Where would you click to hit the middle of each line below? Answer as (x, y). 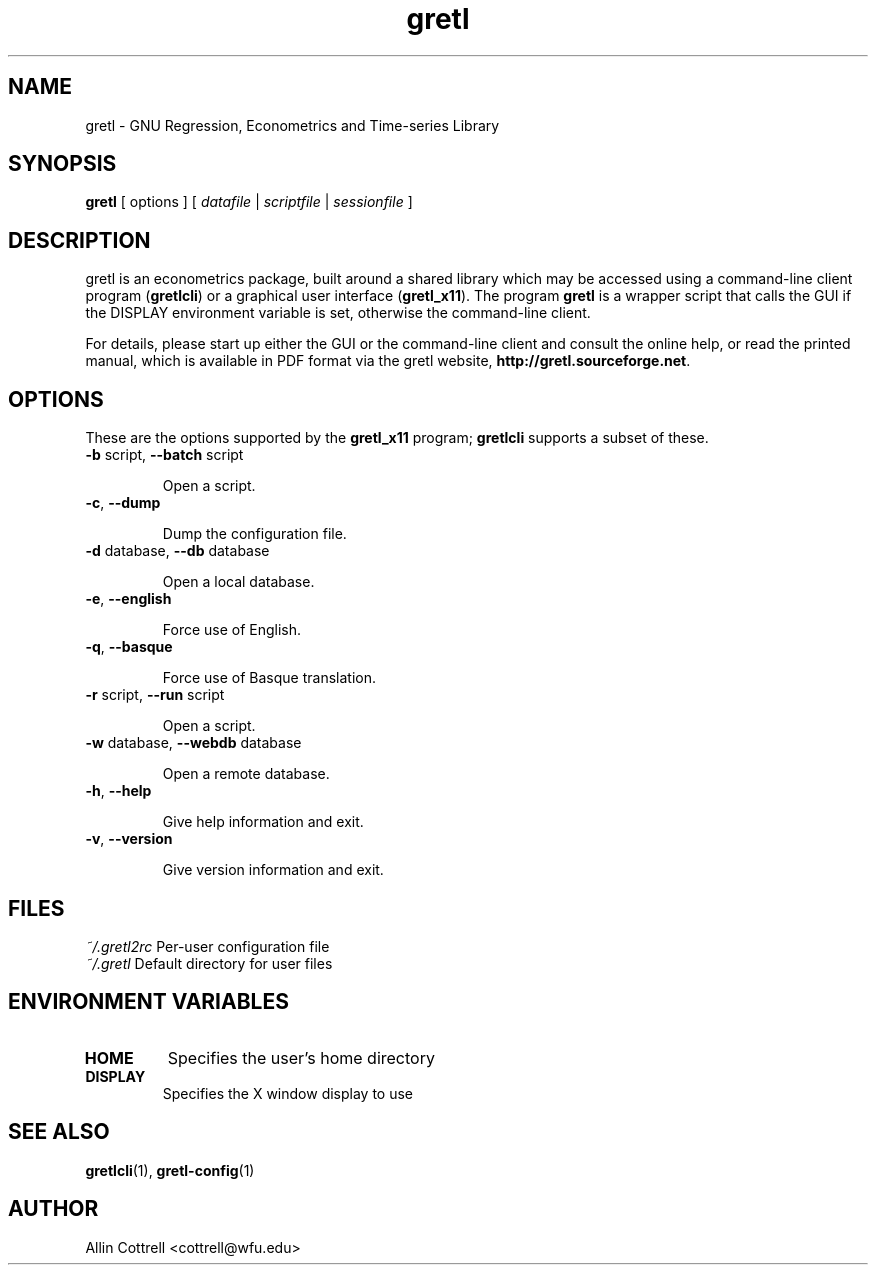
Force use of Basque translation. (269, 678)
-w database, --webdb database (193, 743)
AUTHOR (53, 1209)
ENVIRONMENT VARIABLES (148, 1002)
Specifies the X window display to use (288, 1093)
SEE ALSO (59, 1132)
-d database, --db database (177, 551)
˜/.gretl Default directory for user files (209, 963)
